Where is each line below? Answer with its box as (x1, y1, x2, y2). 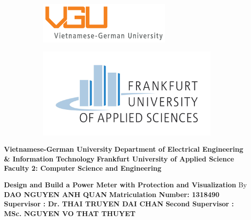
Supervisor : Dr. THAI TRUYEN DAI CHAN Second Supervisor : (4, 199, 234, 209)
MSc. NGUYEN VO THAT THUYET (4, 208, 136, 218)
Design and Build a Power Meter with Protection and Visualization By (4, 179, 247, 189)
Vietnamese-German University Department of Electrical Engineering (4, 144, 244, 154)
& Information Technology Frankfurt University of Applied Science (4, 153, 234, 163)
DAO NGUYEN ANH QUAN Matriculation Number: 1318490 (4, 189, 220, 199)
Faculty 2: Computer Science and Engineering (4, 163, 162, 173)
